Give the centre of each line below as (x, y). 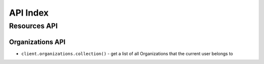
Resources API (33, 26)
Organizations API (37, 42)
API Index (29, 13)
